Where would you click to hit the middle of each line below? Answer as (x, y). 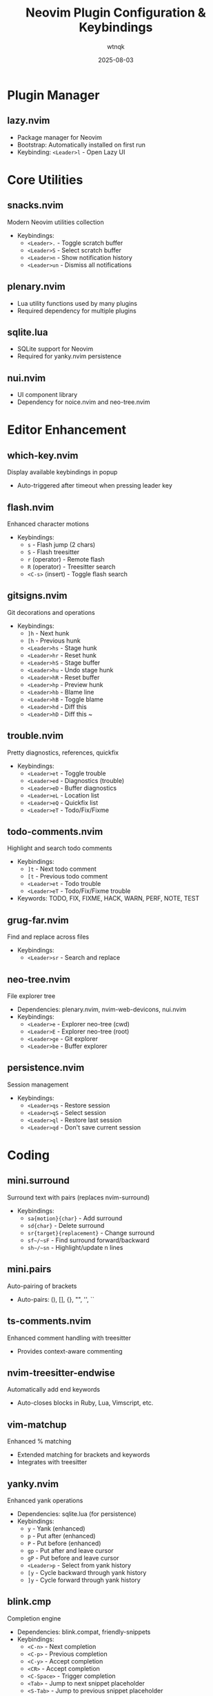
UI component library (47, 395)
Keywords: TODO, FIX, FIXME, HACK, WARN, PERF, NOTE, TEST (108, 898)
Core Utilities (45, 179)
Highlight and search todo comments (60, 848)
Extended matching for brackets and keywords (83, 1455)
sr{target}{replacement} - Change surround (91, 1233)
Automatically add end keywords (54, 1390)
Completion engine (34, 1618)
